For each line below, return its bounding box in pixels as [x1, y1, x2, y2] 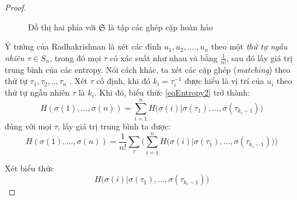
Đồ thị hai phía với [28, 20, 96, 33]
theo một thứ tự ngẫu [211, 40, 288, 52]
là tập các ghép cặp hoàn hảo [108, 20, 214, 33]
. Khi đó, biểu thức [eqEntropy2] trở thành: [94, 86, 250, 99]
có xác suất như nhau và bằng [110, 51, 218, 64]
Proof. [5, 1, 26, 13]
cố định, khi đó [96, 75, 151, 87]
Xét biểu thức [5, 162, 54, 174]
